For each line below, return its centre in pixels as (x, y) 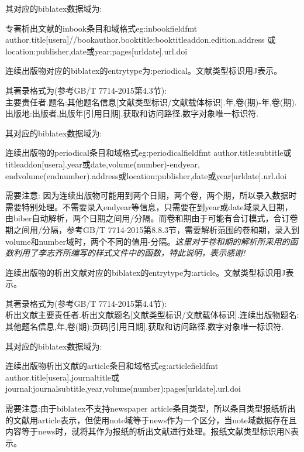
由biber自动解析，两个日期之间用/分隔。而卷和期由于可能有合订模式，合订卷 (152, 218)
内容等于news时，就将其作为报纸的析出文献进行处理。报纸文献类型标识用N (148, 431)
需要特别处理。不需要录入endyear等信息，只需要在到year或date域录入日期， (149, 206)
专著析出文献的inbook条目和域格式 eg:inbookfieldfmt (101, 28)
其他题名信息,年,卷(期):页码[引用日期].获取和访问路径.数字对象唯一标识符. (145, 326)
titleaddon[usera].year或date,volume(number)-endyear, (103, 164)
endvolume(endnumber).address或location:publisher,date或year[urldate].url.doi (146, 175)
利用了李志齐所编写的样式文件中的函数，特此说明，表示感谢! (129, 253)
